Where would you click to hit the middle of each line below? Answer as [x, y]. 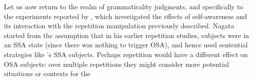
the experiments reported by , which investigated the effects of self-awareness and [126, 16]
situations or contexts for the [47, 73]
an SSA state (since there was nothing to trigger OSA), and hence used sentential [126, 45]
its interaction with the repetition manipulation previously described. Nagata [119, 26]
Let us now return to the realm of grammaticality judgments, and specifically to [124, 6]
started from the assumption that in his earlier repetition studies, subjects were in [126, 35]
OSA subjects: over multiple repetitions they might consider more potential [117, 64]
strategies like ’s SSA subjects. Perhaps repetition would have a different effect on [126, 54]
